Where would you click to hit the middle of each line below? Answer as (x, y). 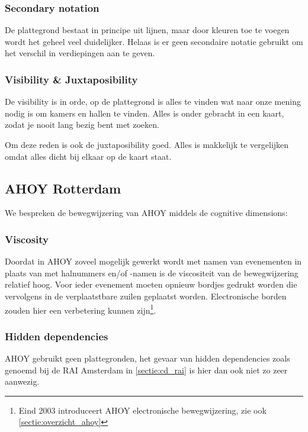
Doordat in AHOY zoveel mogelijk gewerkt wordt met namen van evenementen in (153, 261)
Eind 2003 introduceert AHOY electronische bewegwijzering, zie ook (142, 410)
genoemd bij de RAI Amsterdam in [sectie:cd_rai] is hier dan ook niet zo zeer (146, 370)
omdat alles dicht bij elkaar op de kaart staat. (88, 156)
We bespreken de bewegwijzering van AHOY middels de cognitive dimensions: (146, 213)
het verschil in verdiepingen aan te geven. (80, 53)
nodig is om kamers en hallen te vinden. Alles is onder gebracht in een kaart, (145, 113)
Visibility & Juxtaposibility (71, 79)
